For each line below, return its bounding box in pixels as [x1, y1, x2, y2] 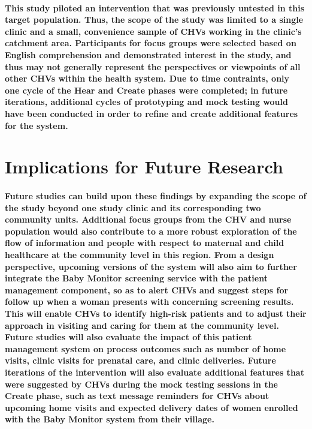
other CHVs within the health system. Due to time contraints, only [5, 72, 290, 85]
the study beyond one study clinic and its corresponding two [5, 201, 261, 214]
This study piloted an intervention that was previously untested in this [5, 1, 305, 14]
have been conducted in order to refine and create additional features [5, 107, 298, 119]
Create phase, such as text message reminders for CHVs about [5, 389, 269, 402]
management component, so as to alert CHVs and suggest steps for [5, 283, 289, 296]
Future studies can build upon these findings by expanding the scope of [5, 190, 307, 202]
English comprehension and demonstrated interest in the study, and [5, 48, 292, 61]
